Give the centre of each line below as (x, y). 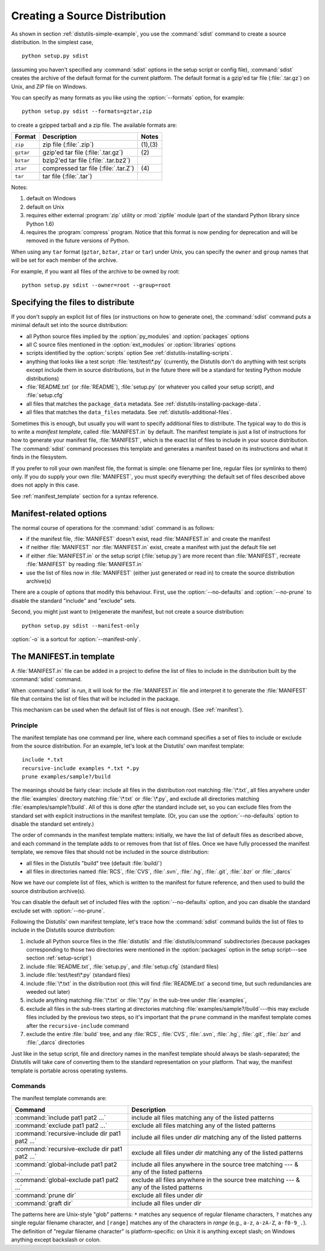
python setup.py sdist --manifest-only (81, 625)
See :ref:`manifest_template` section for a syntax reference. (85, 496)
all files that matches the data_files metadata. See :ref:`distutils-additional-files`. (129, 412)
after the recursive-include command (78, 1025)
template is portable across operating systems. (69, 1071)
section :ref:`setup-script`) (59, 958)
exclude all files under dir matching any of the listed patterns (217, 1153)
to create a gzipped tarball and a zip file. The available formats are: (94, 125)
